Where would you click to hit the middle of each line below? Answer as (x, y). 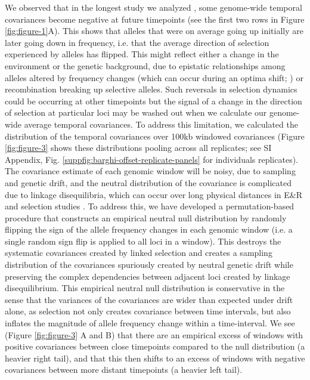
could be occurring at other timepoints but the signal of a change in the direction (154, 101)
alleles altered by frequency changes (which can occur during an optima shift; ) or (154, 77)
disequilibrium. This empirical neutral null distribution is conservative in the (145, 288)
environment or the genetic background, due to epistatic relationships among (145, 65)
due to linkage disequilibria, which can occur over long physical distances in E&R (154, 194)
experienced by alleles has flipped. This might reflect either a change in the (142, 54)
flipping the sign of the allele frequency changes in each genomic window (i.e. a (149, 229)
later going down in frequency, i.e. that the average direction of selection (137, 42)
